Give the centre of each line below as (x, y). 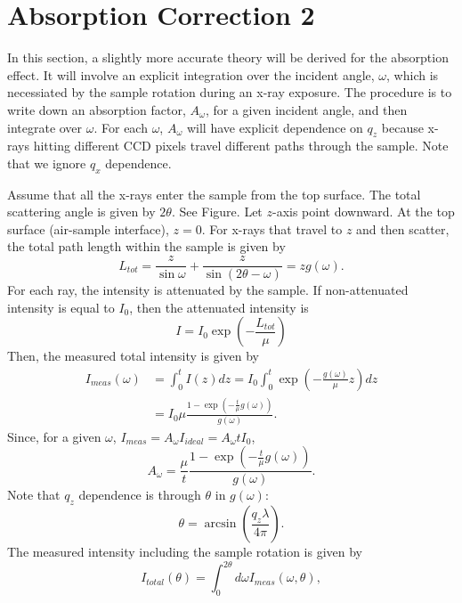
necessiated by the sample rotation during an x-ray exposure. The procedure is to (230, 92)
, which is (413, 74)
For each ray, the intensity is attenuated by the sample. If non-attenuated (208, 290)
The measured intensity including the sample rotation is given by (185, 552)
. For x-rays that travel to (272, 228)
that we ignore (47, 163)
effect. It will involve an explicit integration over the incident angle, (191, 74)
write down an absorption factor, (97, 109)
